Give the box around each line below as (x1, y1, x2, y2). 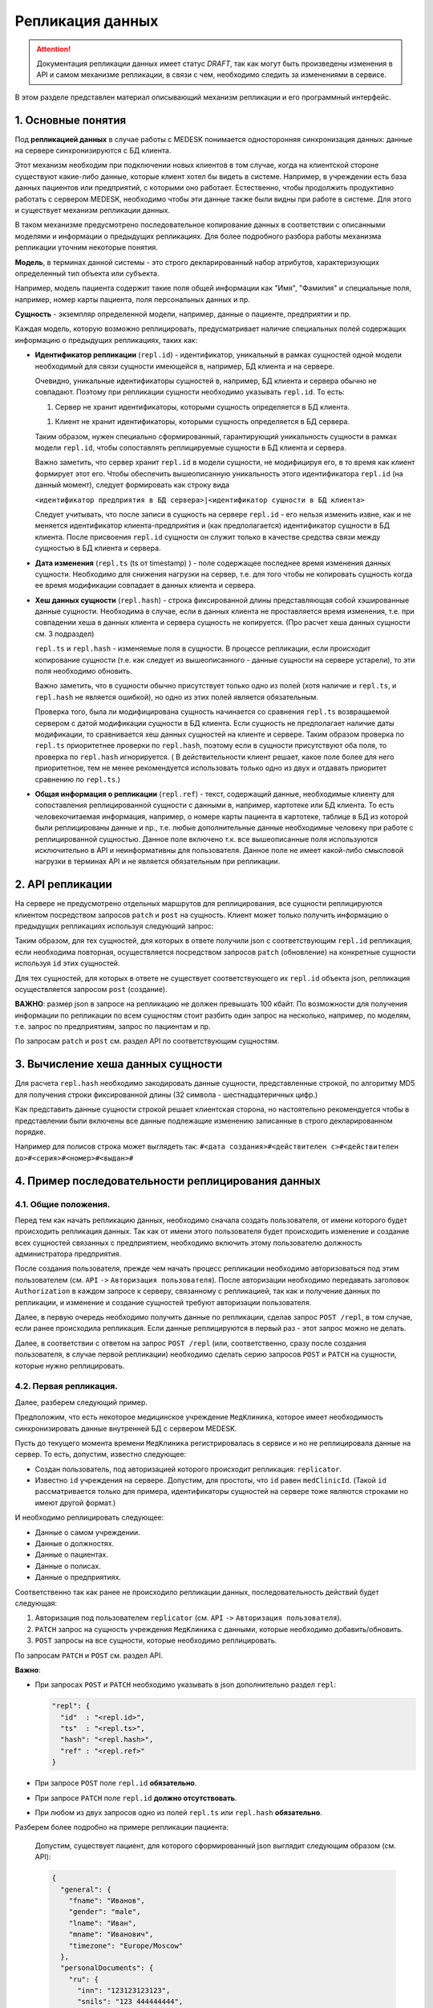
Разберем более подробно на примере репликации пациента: (14, 1822, 229, 1832)
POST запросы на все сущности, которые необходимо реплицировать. (34, 1635, 277, 1646)
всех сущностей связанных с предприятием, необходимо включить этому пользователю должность (14, 1238, 362, 1247)
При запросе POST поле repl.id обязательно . (34, 1778, 197, 1788)
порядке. (14, 1127, 47, 1137)
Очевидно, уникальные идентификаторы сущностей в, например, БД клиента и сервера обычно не (34, 376, 377, 386)
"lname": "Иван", (68, 1918, 137, 1928)
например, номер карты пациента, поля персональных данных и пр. (14, 294, 250, 304)
